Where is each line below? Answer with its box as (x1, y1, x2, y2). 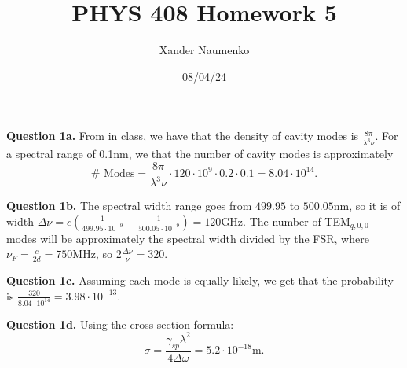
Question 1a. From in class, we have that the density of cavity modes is (6, 127, 359, 144)
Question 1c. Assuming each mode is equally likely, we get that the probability (6, 272, 394, 289)
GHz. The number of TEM (221, 212, 350, 229)
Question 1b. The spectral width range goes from (6, 197, 252, 214)
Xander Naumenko (159, 42, 250, 58)
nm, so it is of (333, 197, 401, 214)
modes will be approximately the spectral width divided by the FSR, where (6, 230, 369, 246)
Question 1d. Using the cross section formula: (6, 315, 234, 332)
